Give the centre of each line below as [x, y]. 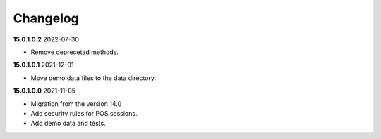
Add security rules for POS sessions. [84, 113]
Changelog [46, 18]
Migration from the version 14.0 [76, 104]
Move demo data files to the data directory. [93, 78]
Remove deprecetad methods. [75, 52]
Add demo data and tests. [68, 124]
